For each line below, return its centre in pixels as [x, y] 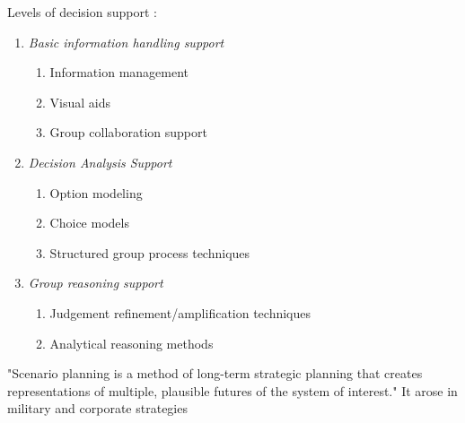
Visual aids [80, 102]
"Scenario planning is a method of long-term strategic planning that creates [215, 373]
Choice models [89, 223]
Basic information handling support [126, 42]
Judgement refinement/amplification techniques [180, 312]
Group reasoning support [96, 283]
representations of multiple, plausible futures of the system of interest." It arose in [232, 390]
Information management [119, 72]
